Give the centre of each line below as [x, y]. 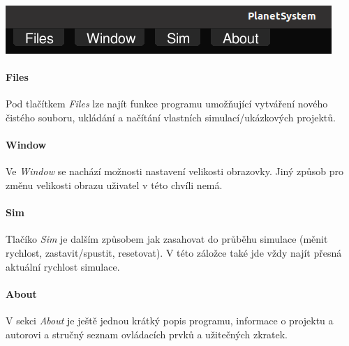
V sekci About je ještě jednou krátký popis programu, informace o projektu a [170, 320]
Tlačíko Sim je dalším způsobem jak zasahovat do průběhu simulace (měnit [167, 239]
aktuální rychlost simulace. [63, 266]
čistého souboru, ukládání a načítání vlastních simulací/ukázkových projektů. [171, 117]
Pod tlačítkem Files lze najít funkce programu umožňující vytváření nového [167, 104]
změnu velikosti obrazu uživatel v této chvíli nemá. [114, 185]
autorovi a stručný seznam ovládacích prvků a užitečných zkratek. [147, 334]
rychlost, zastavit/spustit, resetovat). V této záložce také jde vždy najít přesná [174, 252]
